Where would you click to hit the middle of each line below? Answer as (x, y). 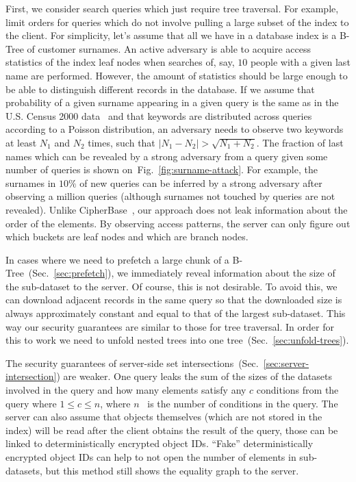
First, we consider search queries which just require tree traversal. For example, (172, 8)
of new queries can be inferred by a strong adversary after (201, 182)
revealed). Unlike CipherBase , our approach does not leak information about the (177, 209)
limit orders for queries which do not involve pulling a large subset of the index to (177, 22)
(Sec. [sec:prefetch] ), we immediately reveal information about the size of (182, 273)
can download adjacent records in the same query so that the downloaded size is (174, 300)
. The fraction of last (300, 142)
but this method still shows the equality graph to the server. (172, 470)
